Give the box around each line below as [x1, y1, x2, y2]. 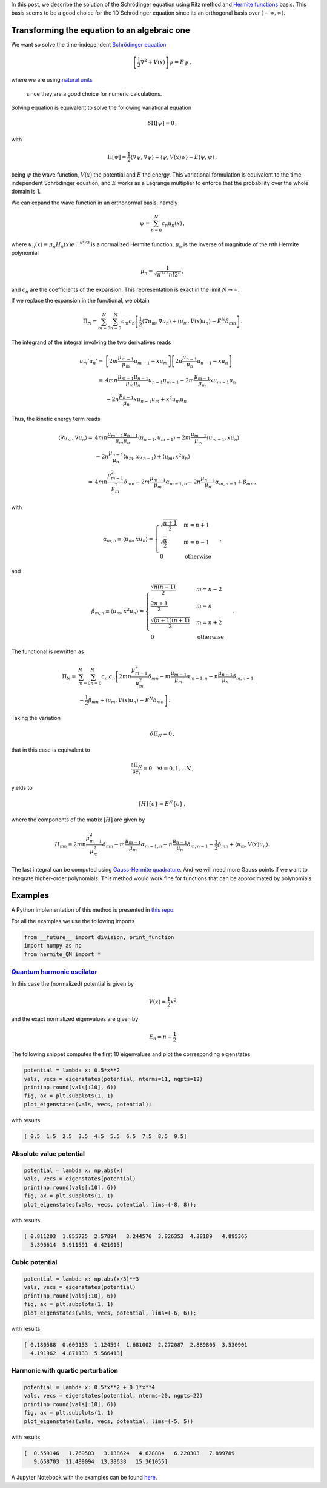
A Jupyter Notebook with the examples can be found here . [11, 1474, 157, 1481]
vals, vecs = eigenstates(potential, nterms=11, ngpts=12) [24, 1076, 203, 1082]
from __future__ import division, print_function [24, 934, 174, 940]
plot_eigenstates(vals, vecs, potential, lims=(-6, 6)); [24, 1309, 197, 1316]
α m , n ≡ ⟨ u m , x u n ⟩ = [103, 536, 154, 544]
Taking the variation [11, 715, 61, 722]
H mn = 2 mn [54, 841, 87, 849]
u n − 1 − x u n [197, 358, 228, 366]
